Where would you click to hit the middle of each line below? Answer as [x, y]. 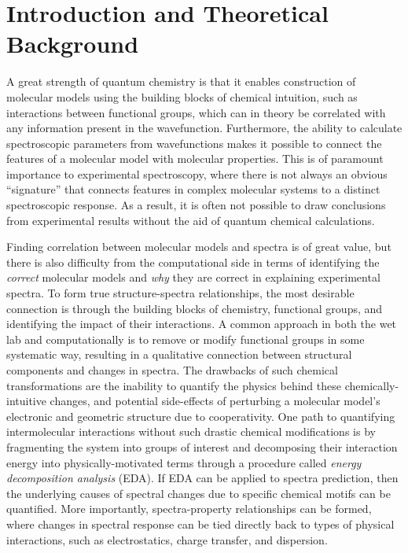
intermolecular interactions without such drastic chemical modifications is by [191, 431]
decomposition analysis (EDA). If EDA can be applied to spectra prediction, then [202, 478]
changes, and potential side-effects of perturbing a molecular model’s [215, 401]
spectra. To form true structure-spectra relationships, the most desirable [180, 293]
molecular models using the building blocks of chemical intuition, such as [182, 96]
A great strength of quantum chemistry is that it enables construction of [181, 81]
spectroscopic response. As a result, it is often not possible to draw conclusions [196, 205]
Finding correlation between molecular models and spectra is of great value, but [199, 247]
